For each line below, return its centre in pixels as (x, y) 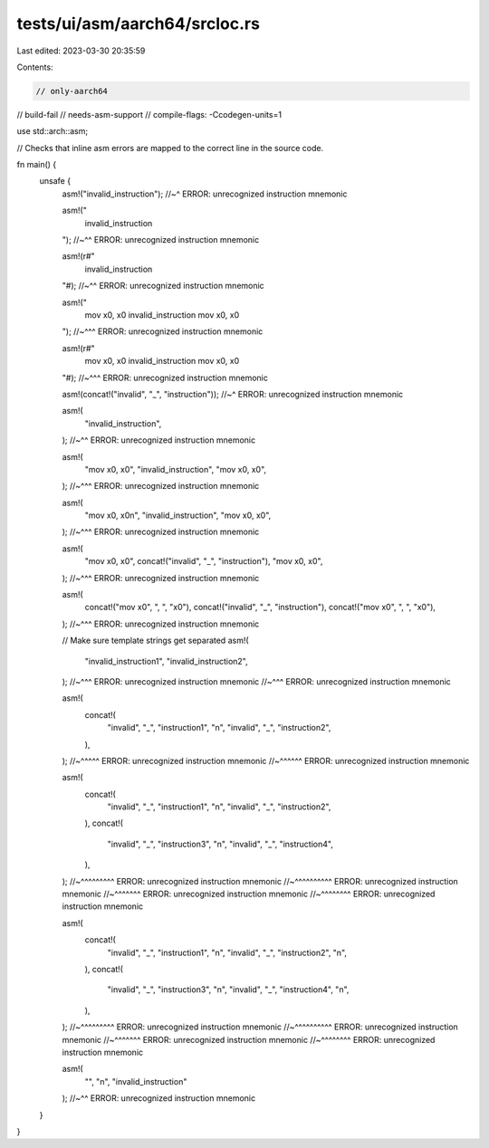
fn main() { (37, 165)
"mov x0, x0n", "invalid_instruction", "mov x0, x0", (178, 515)
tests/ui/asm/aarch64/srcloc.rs (138, 24)
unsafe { (55, 181)
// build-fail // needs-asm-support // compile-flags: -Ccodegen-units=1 (149, 114)
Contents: (35, 67)
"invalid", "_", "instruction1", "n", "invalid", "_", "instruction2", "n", (227, 952)
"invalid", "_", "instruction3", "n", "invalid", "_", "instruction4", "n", (228, 990)
